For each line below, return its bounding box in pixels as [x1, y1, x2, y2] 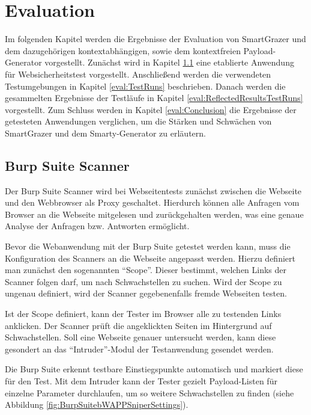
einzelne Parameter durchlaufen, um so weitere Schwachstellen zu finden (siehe [5, 386, 294, 399]
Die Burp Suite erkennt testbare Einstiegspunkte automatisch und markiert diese [5, 363, 303, 375]
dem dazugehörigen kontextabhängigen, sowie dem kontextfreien [5, 44, 241, 57]
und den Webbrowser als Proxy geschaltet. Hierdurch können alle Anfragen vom [5, 196, 300, 209]
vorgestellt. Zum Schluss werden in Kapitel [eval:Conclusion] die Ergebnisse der [5, 103, 297, 115]
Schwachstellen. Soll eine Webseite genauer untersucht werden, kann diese [5, 331, 276, 343]
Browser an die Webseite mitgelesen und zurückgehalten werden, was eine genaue [5, 207, 304, 220]
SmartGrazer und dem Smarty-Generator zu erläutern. [5, 126, 206, 139]
